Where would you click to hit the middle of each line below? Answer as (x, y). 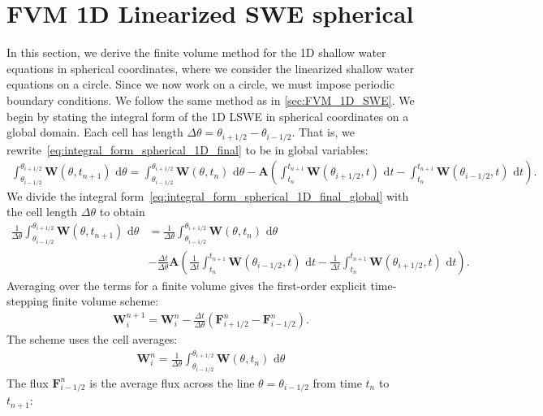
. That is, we (323, 132)
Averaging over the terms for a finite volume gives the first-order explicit (187, 285)
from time (337, 382)
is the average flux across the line (172, 382)
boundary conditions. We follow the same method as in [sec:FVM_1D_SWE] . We (211, 100)
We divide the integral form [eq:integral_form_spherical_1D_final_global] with (208, 195)
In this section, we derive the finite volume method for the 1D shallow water (196, 52)
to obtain (122, 212)
